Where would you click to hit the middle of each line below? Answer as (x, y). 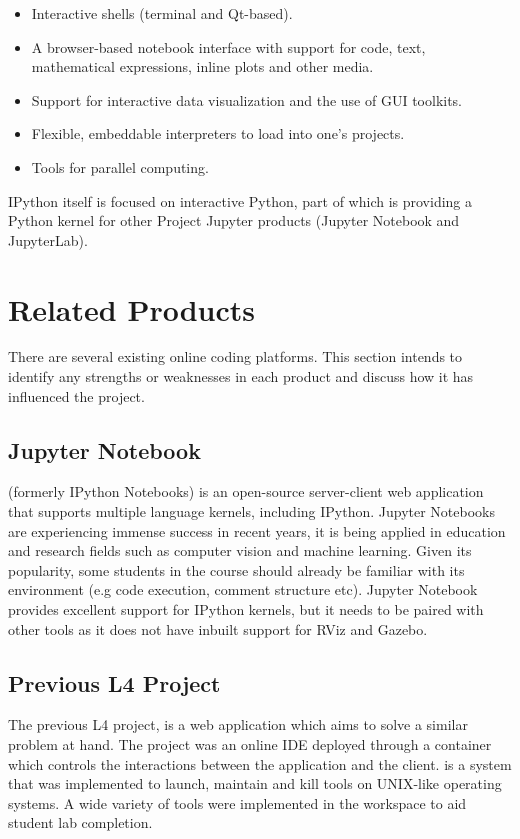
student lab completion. (80, 822)
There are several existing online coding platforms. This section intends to (235, 356)
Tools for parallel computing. (120, 166)
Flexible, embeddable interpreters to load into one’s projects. (218, 133)
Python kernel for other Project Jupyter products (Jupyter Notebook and (234, 220)
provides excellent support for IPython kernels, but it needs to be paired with (246, 609)
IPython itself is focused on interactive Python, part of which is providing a (240, 200)
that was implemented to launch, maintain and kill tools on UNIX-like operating (255, 783)
